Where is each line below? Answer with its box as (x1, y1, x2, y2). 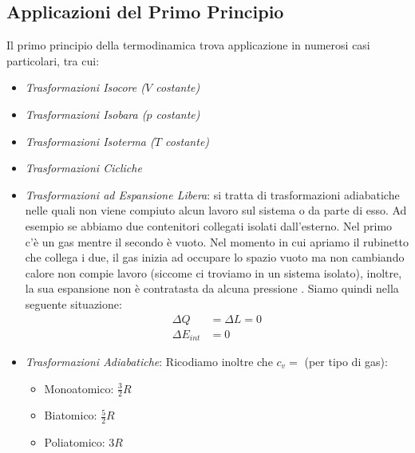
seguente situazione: (25, 295, 122, 312)
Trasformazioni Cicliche (25, 160, 142, 176)
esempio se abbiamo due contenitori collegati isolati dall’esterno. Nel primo (25, 217, 393, 234)
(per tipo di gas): (304, 353, 388, 370)
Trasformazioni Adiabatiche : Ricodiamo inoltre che (25, 353, 273, 370)
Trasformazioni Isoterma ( (25, 132, 155, 149)
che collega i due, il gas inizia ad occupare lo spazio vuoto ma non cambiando (25, 249, 405, 266)
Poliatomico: (44, 434, 105, 451)
